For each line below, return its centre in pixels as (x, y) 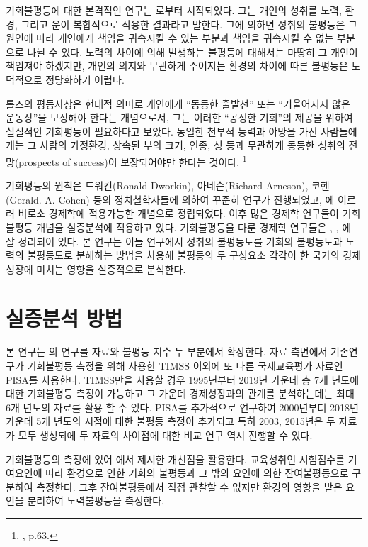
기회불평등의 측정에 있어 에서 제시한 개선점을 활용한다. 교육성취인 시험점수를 (176, 459)
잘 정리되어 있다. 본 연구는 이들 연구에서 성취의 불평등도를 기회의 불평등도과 (174, 241)
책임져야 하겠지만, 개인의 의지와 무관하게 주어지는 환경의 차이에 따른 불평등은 (177, 66)
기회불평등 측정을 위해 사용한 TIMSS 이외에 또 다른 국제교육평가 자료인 (185, 366)
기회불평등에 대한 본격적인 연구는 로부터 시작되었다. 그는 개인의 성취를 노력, (174, 10)
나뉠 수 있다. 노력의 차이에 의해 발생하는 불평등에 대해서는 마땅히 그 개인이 (192, 51)
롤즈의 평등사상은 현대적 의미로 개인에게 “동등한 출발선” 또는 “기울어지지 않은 (178, 103)
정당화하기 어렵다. (85, 79)
